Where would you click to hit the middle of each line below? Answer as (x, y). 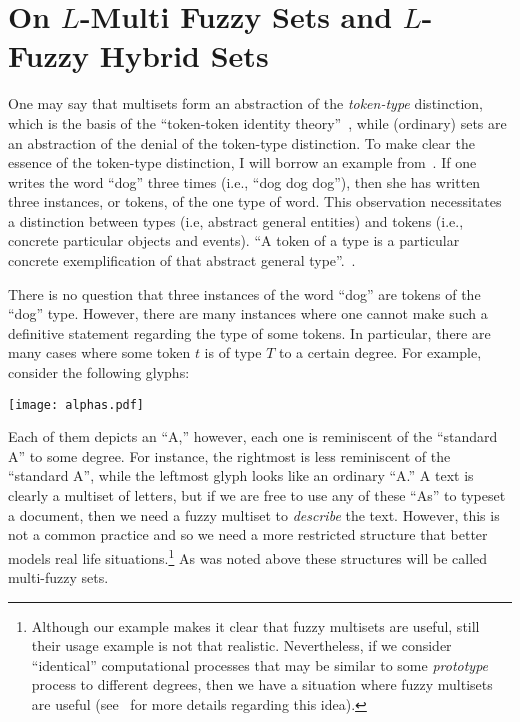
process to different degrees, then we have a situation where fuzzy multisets (262, 684)
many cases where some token (99, 352)
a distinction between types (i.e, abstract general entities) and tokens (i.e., (236, 220)
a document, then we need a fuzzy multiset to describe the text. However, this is (254, 514)
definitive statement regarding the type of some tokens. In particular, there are (249, 332)
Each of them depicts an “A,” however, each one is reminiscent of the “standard (253, 436)
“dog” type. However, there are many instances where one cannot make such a (248, 313)
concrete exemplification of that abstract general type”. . (182, 260)
